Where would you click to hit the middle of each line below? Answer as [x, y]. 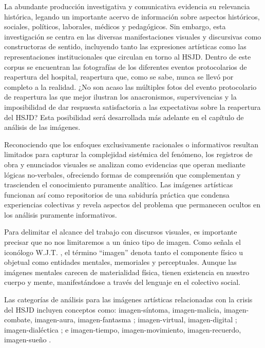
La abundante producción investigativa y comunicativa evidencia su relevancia [127, 6]
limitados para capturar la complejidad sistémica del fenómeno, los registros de [128, 154]
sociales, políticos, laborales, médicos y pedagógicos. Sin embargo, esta [115, 26]
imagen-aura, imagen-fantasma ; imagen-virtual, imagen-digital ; [136, 320]
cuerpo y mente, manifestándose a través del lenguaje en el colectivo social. [122, 282]
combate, [18, 320]
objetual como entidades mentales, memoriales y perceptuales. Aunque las [120, 262]
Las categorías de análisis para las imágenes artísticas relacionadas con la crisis [128, 299]
